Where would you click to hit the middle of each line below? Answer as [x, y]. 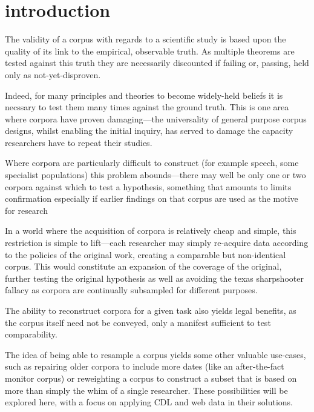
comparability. [31, 334]
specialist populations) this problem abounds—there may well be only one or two [155, 175]
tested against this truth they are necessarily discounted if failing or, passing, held [157, 63]
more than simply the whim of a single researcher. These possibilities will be [146, 390]
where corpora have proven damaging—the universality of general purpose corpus [156, 118]
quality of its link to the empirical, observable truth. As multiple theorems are [150, 51]
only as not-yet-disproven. [53, 74]
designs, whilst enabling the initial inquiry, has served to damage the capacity [149, 131]
